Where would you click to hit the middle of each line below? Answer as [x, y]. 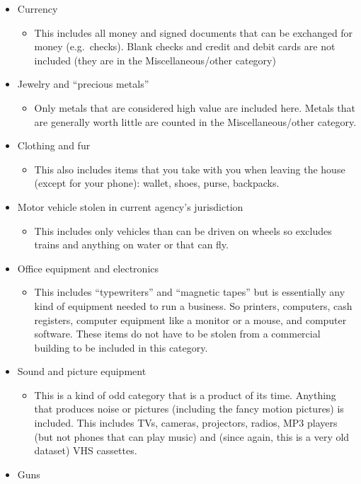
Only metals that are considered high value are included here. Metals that [195, 107]
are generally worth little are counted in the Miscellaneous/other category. [195, 121]
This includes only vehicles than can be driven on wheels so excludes [183, 230]
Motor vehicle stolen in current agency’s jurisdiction [130, 206]
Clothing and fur [54, 145]
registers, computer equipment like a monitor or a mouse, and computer [190, 319]
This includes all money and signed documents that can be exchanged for [194, 32]
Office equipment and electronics [88, 268]
